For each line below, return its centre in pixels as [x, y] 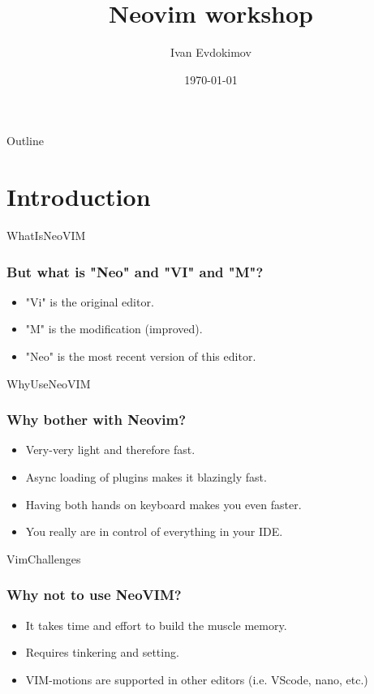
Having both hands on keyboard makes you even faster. [163, 504]
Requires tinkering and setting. [102, 652]
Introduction [79, 197]
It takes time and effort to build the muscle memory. [156, 625]
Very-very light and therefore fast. [110, 450]
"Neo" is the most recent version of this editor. [141, 356]
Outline [25, 141]
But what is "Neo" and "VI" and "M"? [135, 271]
